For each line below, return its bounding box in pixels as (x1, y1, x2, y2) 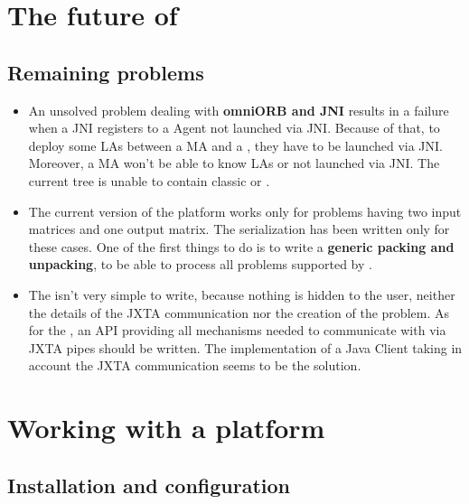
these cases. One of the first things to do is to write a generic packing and (28, 237, 455, 256)
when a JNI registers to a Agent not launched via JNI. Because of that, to (28, 118, 440, 137)
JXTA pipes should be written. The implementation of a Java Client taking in (28, 338, 463, 357)
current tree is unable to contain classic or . (28, 171, 270, 190)
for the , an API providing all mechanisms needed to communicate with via (28, 321, 446, 340)
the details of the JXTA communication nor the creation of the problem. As (28, 303, 449, 322)
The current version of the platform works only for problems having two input (28, 201, 462, 220)
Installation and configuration (7, 471, 291, 499)
